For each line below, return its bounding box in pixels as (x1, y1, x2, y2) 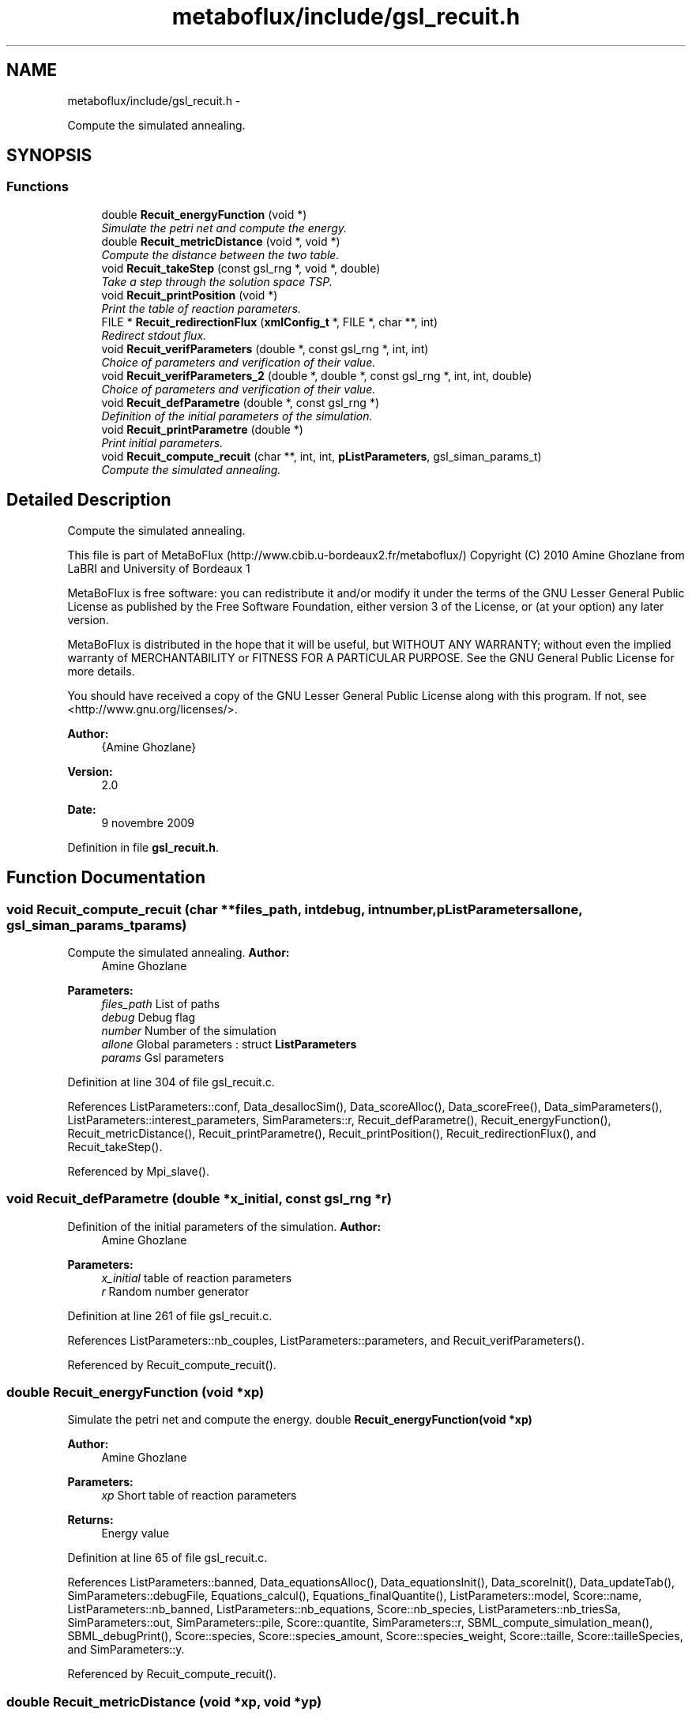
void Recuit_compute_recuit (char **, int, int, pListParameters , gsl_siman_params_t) (101, 449, 542, 463)
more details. (67, 664, 135, 678)
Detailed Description (6, 490, 171, 510)
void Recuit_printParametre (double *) (101, 422, 303, 436)
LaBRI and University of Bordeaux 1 (67, 561, 250, 575)
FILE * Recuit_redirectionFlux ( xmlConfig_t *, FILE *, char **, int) (101, 314, 438, 329)
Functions (6, 179, 69, 195)
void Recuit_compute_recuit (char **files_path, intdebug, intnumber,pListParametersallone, (6, 901, 583, 917)
